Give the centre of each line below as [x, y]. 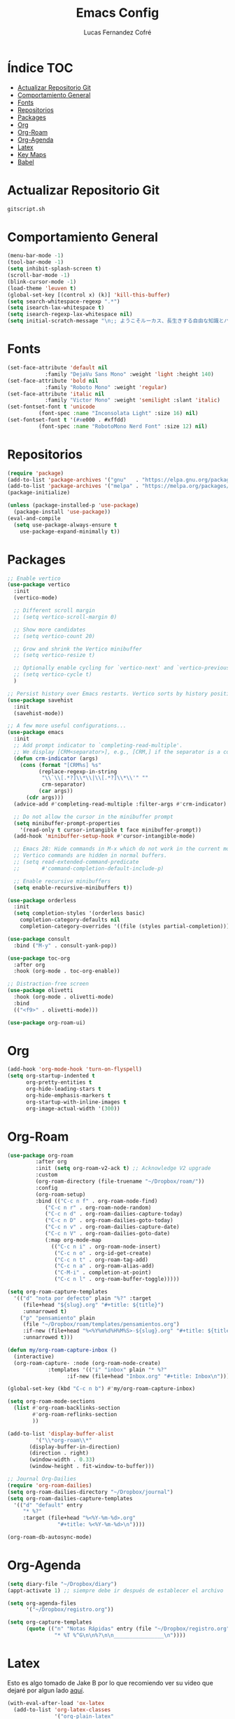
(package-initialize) [39, 493]
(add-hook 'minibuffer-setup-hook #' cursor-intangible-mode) [105, 836]
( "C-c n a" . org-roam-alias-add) [105, 1266]
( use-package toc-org [39, 958]
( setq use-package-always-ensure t [65, 525]
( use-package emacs [36, 733]
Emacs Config [117, 13]
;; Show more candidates [50, 630]
